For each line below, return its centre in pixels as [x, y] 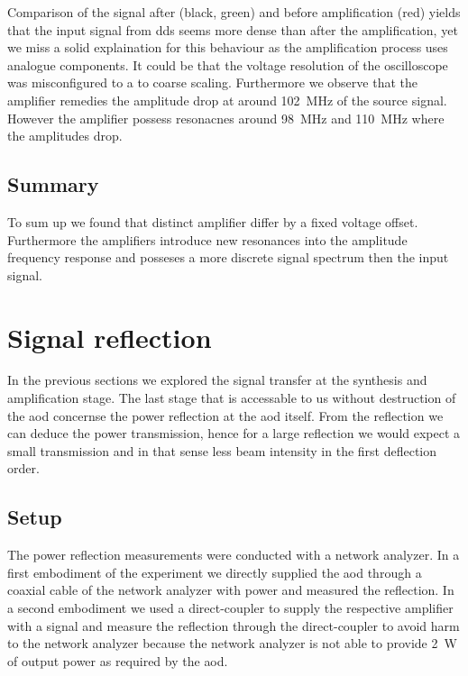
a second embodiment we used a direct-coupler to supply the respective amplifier [230, 607]
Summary [53, 184]
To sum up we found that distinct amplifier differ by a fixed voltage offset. [213, 221]
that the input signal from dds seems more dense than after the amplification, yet [233, 29]
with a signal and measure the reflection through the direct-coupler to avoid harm [234, 625]
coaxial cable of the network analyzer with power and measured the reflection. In [231, 590]
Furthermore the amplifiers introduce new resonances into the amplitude [207, 239]
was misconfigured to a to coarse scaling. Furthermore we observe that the [212, 82]
